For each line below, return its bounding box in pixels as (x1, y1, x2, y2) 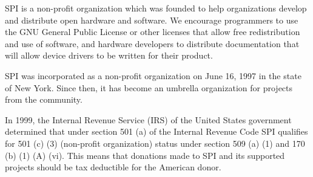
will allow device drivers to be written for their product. (5, 49, 213, 62)
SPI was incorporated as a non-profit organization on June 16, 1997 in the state (5, 69, 301, 82)
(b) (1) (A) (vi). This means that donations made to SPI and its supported (5, 149, 285, 161)
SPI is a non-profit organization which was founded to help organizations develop (5, 2, 307, 14)
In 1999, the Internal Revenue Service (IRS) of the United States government (5, 113, 292, 126)
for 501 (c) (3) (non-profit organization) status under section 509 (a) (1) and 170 (5, 137, 305, 149)
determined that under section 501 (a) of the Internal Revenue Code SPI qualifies (5, 125, 308, 138)
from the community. (5, 93, 82, 106)
